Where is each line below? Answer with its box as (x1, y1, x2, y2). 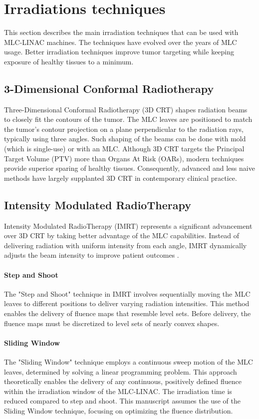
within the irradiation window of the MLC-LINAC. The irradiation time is (4, 386, 232, 396)
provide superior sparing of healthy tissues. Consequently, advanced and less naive (4, 163, 255, 173)
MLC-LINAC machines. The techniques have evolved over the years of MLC (4, 36, 237, 47)
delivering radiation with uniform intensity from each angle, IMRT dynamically (4, 240, 247, 250)
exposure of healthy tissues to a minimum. (4, 56, 134, 66)
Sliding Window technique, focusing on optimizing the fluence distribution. (4, 405, 233, 416)
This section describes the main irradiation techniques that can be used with (4, 27, 239, 37)
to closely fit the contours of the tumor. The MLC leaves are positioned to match (4, 114, 253, 124)
